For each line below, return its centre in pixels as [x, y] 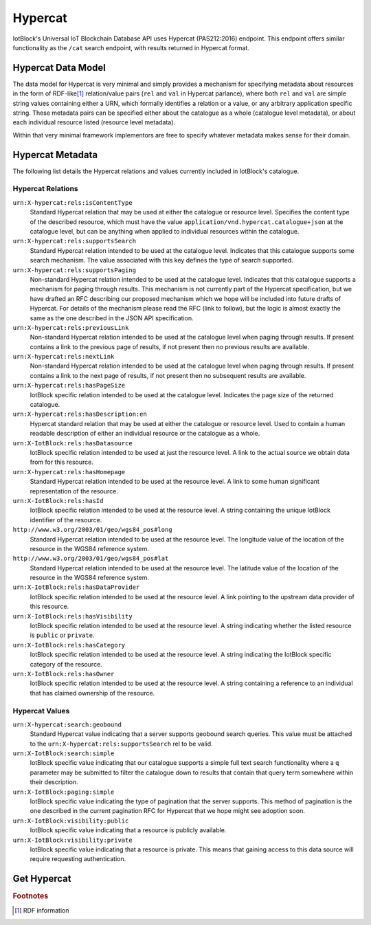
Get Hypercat [42, 879]
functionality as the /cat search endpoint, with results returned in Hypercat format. [131, 47]
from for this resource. [62, 462]
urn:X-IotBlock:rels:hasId [58, 501]
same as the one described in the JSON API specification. [112, 318]
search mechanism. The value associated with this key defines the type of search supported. [161, 260]
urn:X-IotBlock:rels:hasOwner [64, 674]
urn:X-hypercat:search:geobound [67, 724]
